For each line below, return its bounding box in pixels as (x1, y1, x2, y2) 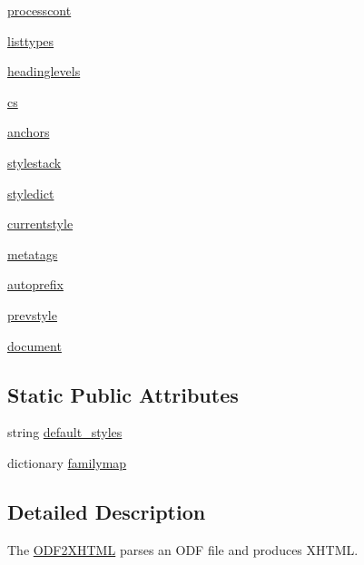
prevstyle (7, 305, 57, 324)
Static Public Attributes (7, 380, 239, 408)
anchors (7, 122, 50, 141)
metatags (7, 244, 58, 263)
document (7, 336, 62, 355)
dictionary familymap (7, 453, 127, 472)
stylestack (7, 152, 62, 171)
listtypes (7, 31, 54, 50)
